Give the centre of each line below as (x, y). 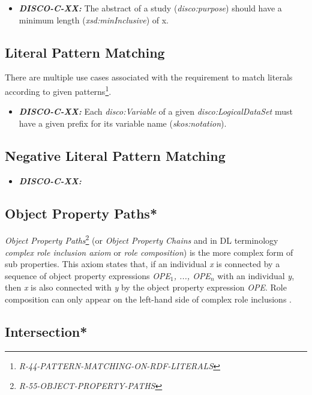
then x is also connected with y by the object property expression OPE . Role (146, 287)
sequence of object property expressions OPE (88, 275)
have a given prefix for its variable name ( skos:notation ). (123, 123)
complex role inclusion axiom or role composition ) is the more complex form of (149, 252)
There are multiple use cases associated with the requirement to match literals (149, 77)
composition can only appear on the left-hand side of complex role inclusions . (148, 299)
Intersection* (46, 332)
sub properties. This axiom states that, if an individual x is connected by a (142, 264)
